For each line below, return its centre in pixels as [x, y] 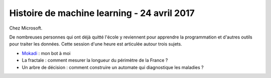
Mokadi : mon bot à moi [46, 53]
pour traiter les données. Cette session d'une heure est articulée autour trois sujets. [96, 44]
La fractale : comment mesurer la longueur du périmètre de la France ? [95, 60]
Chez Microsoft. [26, 28]
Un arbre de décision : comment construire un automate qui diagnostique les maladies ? [113, 67]
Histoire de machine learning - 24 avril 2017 [102, 13]
